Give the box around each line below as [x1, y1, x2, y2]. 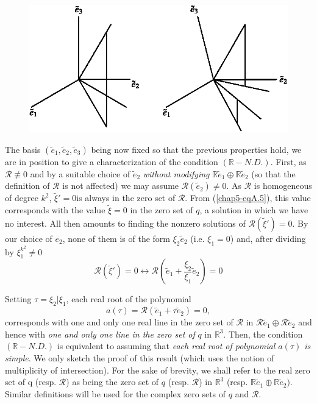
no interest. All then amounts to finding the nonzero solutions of [5, 216, 246, 229]
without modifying [143, 167, 210, 180]
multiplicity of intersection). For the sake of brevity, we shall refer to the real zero [5, 363, 310, 376]
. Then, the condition [223, 327, 303, 340]
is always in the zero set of [76, 191, 176, 204]
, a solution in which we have [199, 204, 308, 216]
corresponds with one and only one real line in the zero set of [5, 316, 233, 328]
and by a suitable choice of [30, 167, 130, 180]
